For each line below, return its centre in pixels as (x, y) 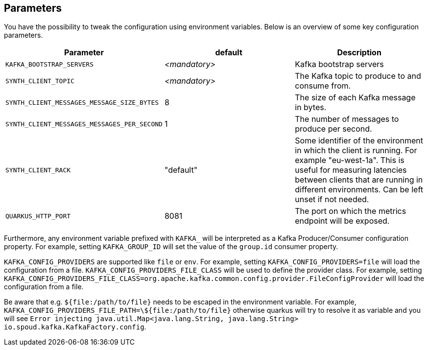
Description (359, 53)
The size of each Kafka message (355, 98)
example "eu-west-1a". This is (350, 160)
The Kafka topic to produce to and (358, 76)
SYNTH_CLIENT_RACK (38, 170)
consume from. (323, 86)
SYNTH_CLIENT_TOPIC (40, 81)
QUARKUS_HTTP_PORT (38, 216)
